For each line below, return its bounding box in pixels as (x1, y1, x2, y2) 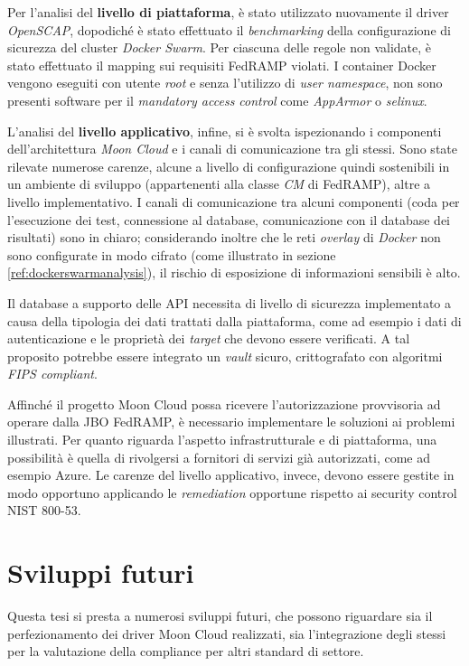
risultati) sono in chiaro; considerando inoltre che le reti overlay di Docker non (7, 228, 441, 247)
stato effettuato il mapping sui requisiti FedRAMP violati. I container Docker (7, 55, 436, 74)
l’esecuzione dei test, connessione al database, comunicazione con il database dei (7, 210, 451, 229)
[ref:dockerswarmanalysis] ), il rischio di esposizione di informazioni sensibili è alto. (7, 263, 461, 282)
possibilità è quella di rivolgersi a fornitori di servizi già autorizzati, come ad (7, 447, 431, 466)
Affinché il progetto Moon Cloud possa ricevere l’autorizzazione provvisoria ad (7, 394, 441, 413)
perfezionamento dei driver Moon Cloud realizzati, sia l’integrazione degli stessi (7, 624, 446, 643)
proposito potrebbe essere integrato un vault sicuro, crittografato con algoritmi (7, 346, 443, 365)
